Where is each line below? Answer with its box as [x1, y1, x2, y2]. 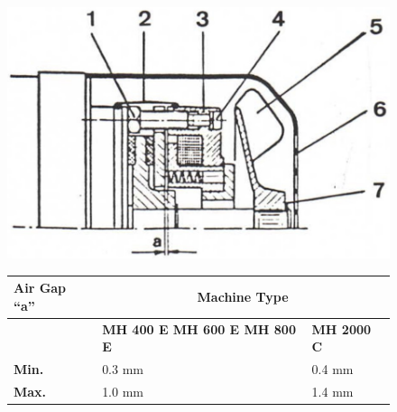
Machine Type [197, 286, 289, 305]
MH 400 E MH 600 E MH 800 [102, 319, 296, 338]
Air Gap [14, 278, 67, 297]
